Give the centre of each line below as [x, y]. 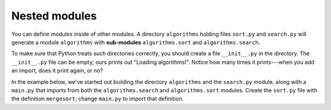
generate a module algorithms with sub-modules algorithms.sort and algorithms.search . [136, 42]
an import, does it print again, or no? [57, 70]
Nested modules [54, 16]
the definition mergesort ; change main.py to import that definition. [97, 99]
